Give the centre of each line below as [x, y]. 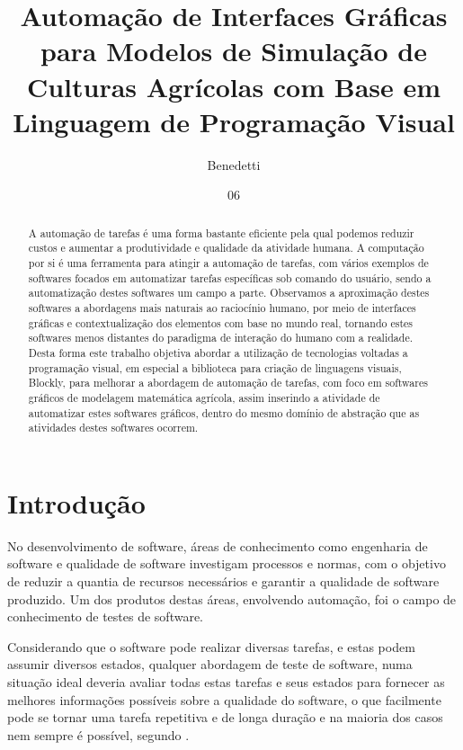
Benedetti [234, 164]
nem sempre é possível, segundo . [98, 734]
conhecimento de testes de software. [105, 616]
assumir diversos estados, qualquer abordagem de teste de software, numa [210, 664]
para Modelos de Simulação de [234, 51]
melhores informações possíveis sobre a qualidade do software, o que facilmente [224, 699]
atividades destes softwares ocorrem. [113, 428]
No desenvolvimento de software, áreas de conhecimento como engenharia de [218, 545]
